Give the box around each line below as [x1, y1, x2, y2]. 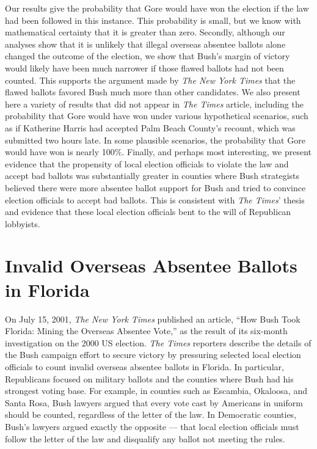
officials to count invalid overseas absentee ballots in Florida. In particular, [5, 360, 284, 373]
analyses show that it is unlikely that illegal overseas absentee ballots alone [5, 37, 286, 50]
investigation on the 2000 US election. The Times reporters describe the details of [5, 336, 312, 349]
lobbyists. [5, 217, 40, 230]
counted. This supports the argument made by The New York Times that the [5, 73, 296, 86]
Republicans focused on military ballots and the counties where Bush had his [5, 372, 294, 385]
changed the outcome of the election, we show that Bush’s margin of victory [5, 49, 290, 62]
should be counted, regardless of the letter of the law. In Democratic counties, [5, 408, 297, 421]
